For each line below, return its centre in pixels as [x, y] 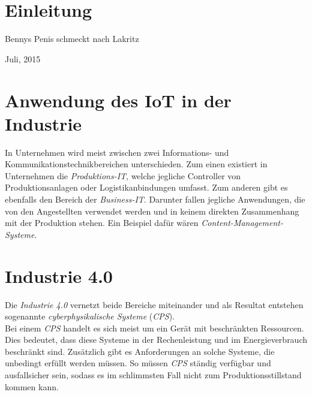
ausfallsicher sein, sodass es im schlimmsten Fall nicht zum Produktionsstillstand [153, 375]
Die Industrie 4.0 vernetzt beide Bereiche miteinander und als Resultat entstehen [154, 304]
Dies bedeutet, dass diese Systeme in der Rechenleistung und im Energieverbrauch [156, 340]
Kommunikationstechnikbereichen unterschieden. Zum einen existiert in [136, 164]
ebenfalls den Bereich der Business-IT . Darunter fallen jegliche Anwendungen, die [155, 199]
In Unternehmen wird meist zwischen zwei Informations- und [117, 152]
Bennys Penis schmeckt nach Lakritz [72, 39]
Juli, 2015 [23, 58]
